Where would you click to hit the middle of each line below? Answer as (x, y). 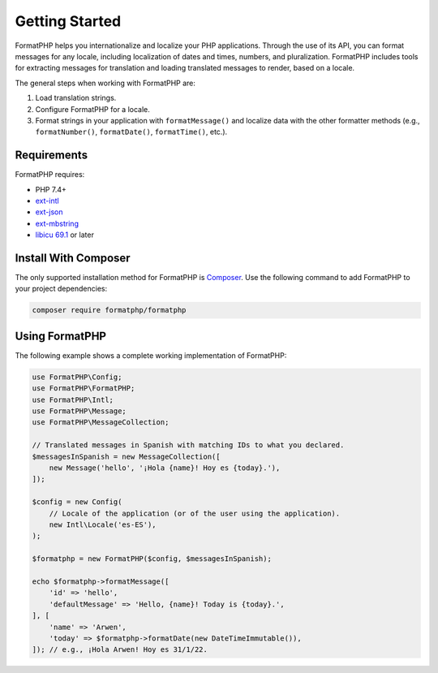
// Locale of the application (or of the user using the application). (195, 513)
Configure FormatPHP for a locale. (92, 109)
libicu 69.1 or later (65, 235)
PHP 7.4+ (51, 189)
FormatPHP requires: (50, 175)
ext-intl (47, 201)
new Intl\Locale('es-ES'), (103, 524)
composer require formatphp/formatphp (109, 310)
